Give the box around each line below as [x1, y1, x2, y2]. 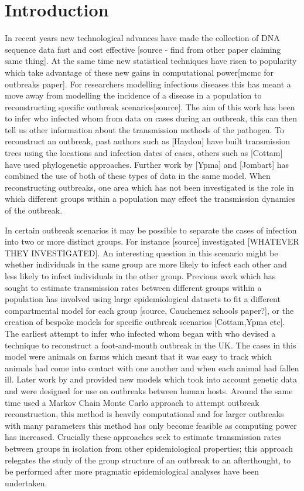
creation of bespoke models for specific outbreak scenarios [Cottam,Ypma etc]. [5, 316, 285, 328]
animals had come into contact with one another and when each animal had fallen [5, 361, 299, 374]
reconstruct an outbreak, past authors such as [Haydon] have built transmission [5, 135, 290, 147]
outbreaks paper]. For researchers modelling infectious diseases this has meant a [5, 77, 291, 90]
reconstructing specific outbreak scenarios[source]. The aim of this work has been [5, 100, 295, 113]
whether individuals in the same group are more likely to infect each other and [5, 258, 287, 270]
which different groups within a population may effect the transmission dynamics [5, 192, 295, 205]
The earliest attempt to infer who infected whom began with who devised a [5, 327, 276, 339]
